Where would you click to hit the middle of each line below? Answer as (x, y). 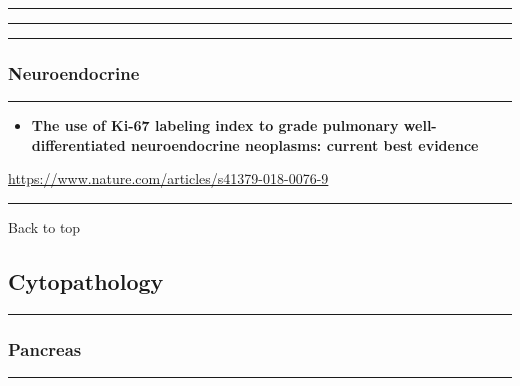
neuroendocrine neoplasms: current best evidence (304, 144)
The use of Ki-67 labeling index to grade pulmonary (215, 125)
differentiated (78, 144)
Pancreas (45, 348)
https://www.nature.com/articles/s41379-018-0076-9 (168, 178)
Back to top (44, 227)
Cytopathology (86, 280)
